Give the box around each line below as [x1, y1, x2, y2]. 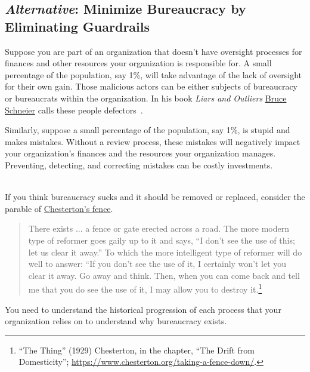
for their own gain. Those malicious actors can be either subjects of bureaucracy [5, 80, 297, 93]
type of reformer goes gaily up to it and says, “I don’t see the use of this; [28, 233, 295, 246]
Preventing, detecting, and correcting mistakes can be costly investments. [5, 158, 273, 171]
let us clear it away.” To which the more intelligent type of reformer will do [28, 245, 302, 258]
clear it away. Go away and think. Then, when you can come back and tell [28, 269, 300, 281]
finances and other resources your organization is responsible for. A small [5, 57, 272, 69]
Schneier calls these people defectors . [5, 103, 143, 116]
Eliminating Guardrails [5, 17, 150, 35]
